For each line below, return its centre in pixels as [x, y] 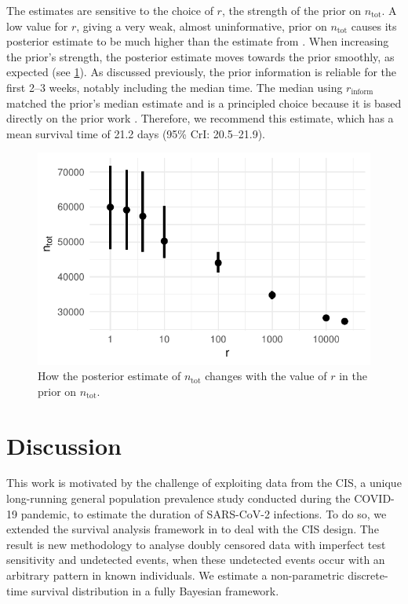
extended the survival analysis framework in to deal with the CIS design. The [193, 529]
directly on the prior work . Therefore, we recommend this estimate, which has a [200, 118]
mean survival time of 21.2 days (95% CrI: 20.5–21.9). [136, 133]
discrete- [368, 575]
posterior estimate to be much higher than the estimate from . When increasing [198, 41]
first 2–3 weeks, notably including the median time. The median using [175, 87]
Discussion [64, 445]
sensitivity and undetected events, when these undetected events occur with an [196, 560]
